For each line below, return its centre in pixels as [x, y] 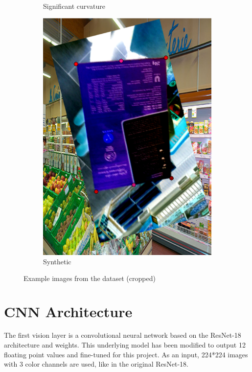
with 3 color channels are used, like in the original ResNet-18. [96, 364]
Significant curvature [74, 6]
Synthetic [57, 262]
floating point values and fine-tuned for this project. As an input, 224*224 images [126, 354]
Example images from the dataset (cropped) [90, 278]
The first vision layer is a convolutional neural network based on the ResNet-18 [123, 335]
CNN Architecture [68, 312]
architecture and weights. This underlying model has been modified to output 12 [125, 345]
